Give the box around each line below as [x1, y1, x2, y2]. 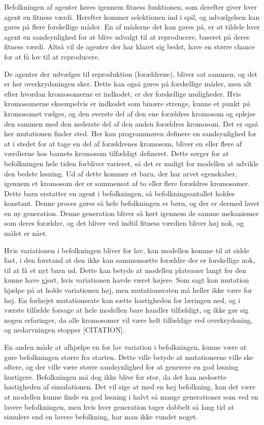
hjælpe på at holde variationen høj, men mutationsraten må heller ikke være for [4, 285, 252, 295]
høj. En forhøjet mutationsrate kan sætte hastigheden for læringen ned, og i [4, 294, 240, 305]
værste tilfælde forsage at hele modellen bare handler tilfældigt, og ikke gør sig [4, 305, 249, 315]
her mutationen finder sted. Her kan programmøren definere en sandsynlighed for [4, 128, 257, 139]
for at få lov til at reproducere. [4, 51, 100, 62]
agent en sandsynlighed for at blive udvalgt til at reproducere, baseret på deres [4, 31, 250, 42]
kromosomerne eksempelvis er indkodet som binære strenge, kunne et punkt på [4, 98, 250, 109]
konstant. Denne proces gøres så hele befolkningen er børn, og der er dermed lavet [4, 198, 260, 208]
